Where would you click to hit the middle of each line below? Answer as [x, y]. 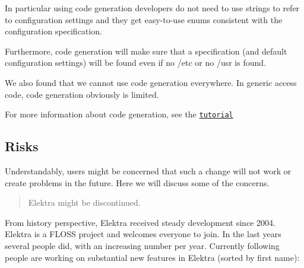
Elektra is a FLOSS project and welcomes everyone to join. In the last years [143, 234]
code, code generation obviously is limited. [82, 94]
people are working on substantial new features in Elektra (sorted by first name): [152, 257]
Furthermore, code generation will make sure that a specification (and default [146, 51]
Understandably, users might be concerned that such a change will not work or [148, 171]
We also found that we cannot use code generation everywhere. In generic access [151, 82]
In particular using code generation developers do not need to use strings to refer [152, 8]
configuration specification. [53, 31]
